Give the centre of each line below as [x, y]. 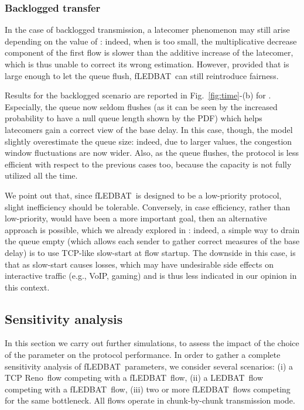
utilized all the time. [41, 175]
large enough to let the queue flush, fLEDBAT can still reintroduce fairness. [142, 75]
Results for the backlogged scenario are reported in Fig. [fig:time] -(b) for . [138, 95]
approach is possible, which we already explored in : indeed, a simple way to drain [152, 229]
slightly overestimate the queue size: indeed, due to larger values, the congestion [148, 141]
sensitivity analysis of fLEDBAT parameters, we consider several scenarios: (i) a [149, 366]
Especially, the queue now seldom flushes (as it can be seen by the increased [141, 106]
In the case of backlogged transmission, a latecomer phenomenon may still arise [147, 30]
